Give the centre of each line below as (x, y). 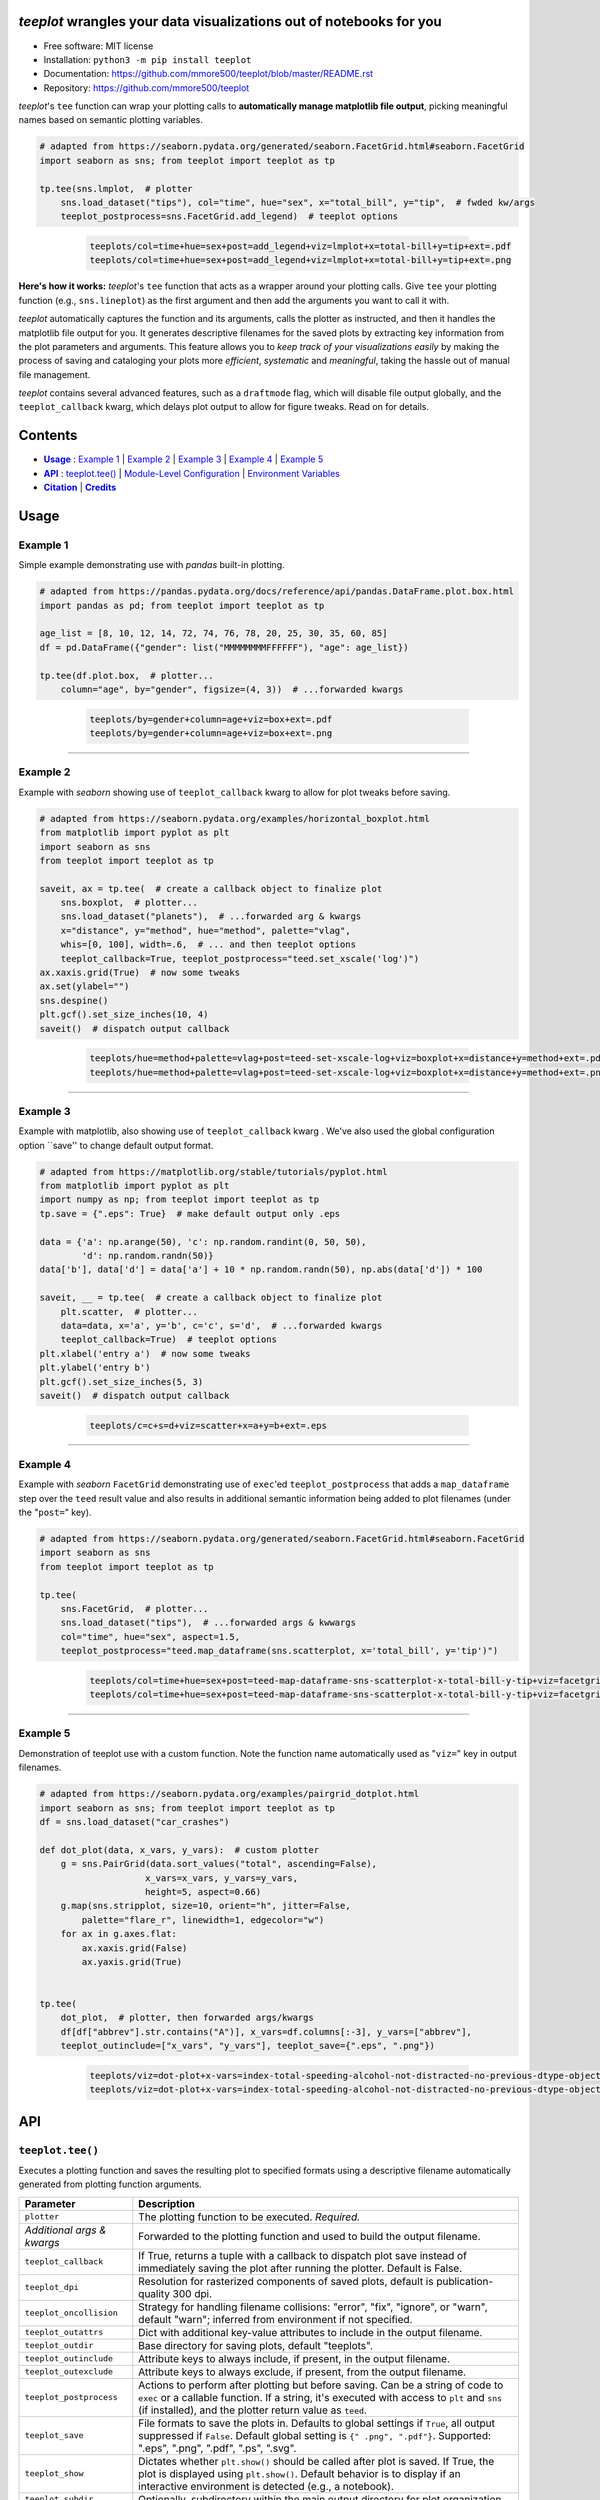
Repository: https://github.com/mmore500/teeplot (146, 87)
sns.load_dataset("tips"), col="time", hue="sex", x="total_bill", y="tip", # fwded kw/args (297, 203)
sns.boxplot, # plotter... (129, 903)
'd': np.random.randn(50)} (147, 1256)
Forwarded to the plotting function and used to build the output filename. (309, 2236)
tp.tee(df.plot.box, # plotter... (126, 675)
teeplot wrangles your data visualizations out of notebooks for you (230, 21)
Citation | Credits (80, 487)
